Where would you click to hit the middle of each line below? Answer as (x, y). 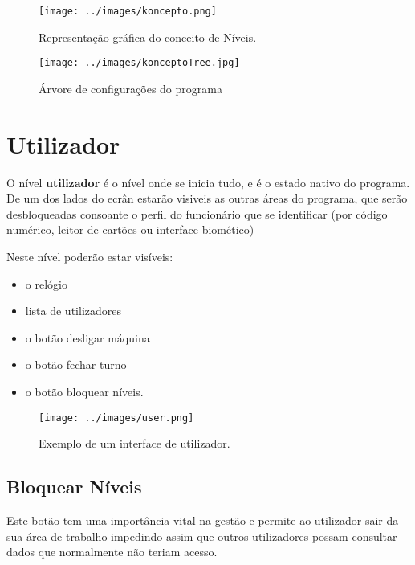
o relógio (46, 283)
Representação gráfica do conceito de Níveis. (148, 37)
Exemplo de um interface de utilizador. (134, 443)
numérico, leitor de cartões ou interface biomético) (130, 229)
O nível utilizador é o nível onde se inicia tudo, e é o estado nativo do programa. (208, 182)
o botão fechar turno (76, 364)
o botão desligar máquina (87, 337)
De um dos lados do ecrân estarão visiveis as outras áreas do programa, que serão (207, 198)
